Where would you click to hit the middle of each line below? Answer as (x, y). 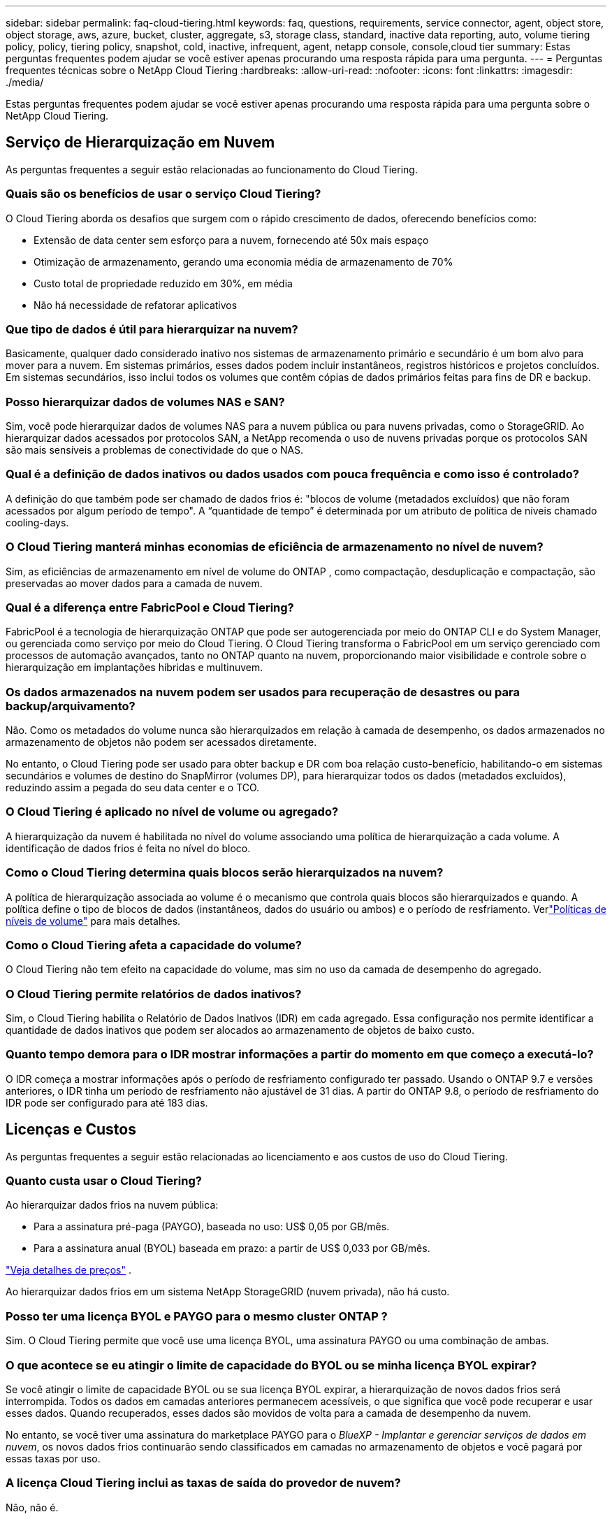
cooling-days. (37, 522)
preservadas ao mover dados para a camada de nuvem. (134, 583)
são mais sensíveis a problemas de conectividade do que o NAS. (155, 450)
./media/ (25, 82)
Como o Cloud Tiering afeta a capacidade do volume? (154, 945)
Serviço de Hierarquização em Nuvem (140, 143)
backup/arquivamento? (71, 706)
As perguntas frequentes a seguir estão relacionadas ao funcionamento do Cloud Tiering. (212, 169)
